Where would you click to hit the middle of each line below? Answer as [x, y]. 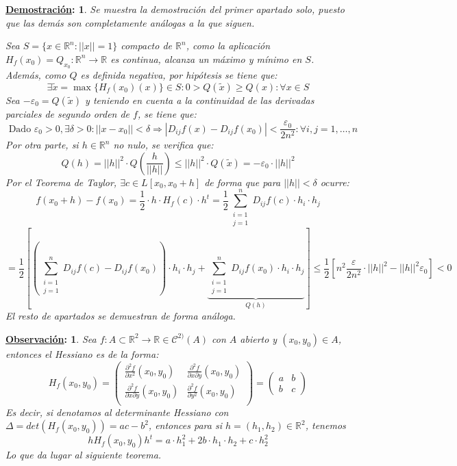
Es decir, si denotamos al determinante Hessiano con [117, 412]
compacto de [147, 46]
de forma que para [243, 182]
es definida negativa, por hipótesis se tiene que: [179, 74]
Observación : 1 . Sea [51, 338]
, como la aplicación [228, 46]
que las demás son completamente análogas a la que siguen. [130, 22]
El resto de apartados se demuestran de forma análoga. [121, 316]
